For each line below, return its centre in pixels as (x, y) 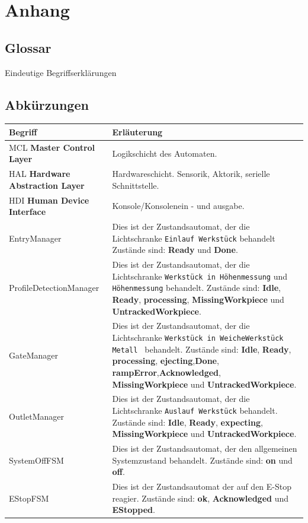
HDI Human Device (49, 200)
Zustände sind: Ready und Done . (175, 250)
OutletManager (37, 416)
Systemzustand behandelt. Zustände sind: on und (202, 460)
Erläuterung (137, 131)
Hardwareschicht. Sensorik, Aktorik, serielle (191, 174)
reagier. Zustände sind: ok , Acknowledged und (200, 498)
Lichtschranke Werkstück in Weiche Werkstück (198, 337)
